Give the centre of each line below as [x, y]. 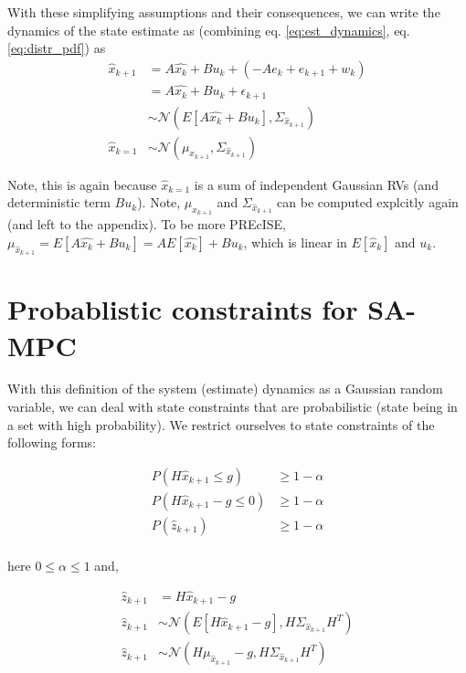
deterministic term [59, 202]
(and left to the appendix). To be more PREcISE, [147, 224]
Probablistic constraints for [183, 309]
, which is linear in [295, 242]
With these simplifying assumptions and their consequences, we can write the [224, 12]
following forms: [52, 442]
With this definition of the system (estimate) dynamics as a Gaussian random [225, 389]
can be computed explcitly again [368, 202]
